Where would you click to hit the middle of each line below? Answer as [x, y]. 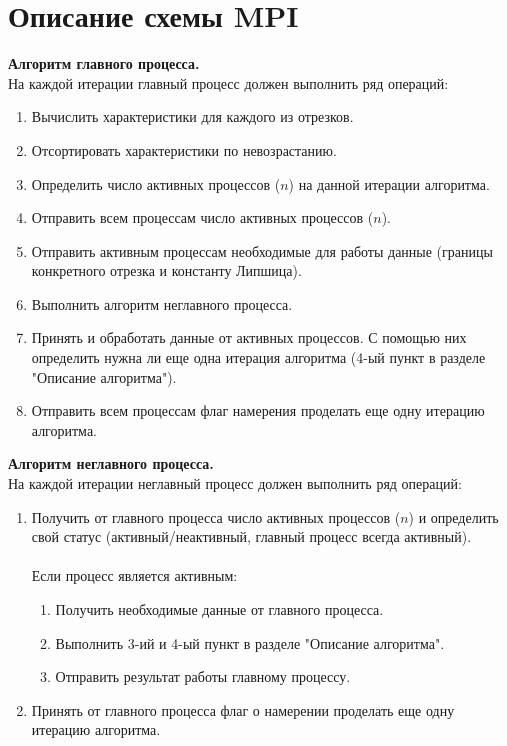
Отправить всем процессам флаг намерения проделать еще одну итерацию [258, 410]
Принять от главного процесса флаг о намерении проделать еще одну [243, 709]
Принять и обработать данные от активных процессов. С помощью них [249, 337]
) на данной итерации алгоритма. [389, 183]
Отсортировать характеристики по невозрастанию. [184, 149]
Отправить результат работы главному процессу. [203, 676]
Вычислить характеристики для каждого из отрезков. [192, 116]
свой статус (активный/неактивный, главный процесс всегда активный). [251, 536]
